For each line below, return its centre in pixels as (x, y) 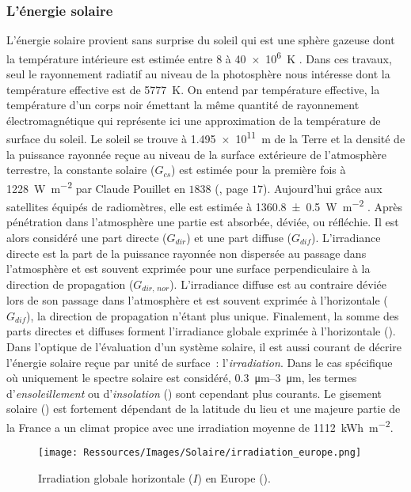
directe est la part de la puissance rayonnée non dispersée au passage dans (186, 253)
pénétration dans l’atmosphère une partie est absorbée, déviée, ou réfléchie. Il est (203, 222)
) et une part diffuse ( (239, 237)
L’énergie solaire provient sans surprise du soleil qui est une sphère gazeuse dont (201, 40)
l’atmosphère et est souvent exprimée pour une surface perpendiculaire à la (188, 269)
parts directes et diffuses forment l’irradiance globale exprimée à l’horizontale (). (201, 331)
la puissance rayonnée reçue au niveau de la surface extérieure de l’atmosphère (197, 154)
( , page (232, 188)
